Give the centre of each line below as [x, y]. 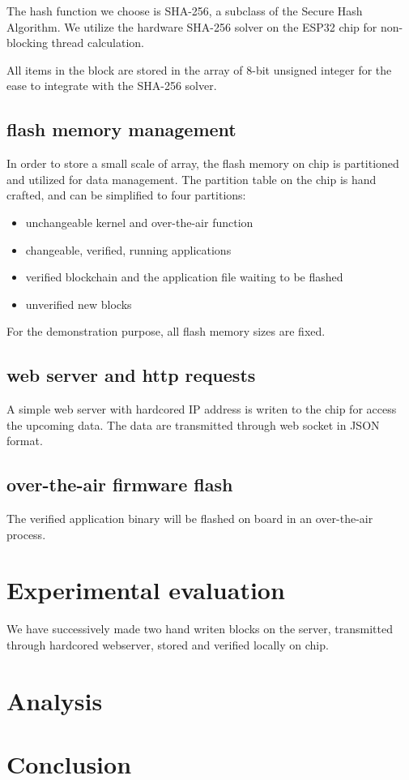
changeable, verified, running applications [128, 249]
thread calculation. [98, 43]
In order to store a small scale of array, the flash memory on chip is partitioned [203, 163]
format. [25, 441]
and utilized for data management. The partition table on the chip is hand [192, 179]
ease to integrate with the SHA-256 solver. [112, 86]
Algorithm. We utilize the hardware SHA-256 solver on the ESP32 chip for [192, 26]
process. [26, 534]
